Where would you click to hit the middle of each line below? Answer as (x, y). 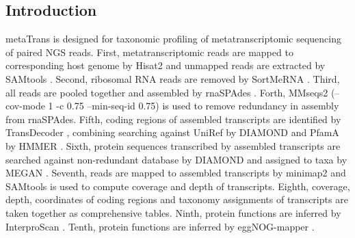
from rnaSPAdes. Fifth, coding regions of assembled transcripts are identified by (173, 119)
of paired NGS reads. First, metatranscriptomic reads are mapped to (149, 52)
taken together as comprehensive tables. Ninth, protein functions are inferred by (173, 212)
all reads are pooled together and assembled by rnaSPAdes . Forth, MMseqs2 (167, 92)
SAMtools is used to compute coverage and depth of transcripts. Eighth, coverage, (178, 186)
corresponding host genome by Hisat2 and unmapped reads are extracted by (166, 65)
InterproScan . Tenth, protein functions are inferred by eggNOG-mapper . (160, 226)
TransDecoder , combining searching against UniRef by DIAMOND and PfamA (172, 132)
